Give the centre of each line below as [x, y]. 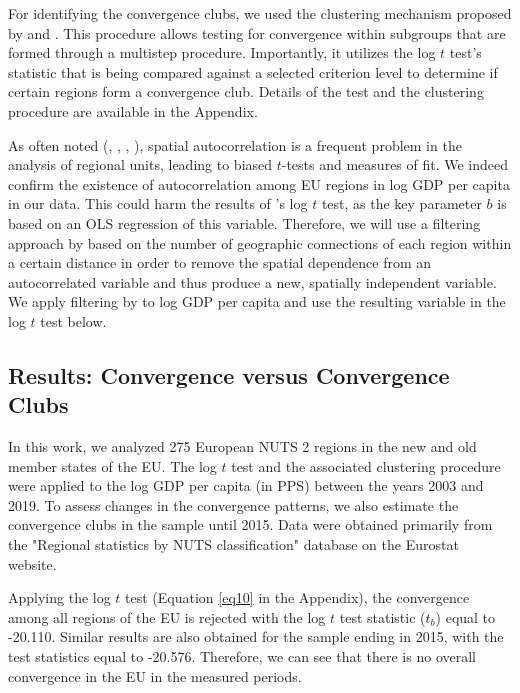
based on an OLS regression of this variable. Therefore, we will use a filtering [244, 222]
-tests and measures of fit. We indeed [395, 164]
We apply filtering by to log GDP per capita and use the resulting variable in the [257, 301]
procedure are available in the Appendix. [133, 110]
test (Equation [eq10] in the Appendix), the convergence [297, 597]
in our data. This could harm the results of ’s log [158, 203]
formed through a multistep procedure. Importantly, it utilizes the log [222, 52]
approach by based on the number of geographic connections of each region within [260, 242]
